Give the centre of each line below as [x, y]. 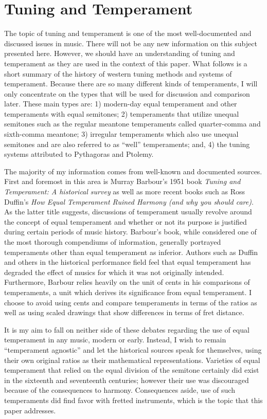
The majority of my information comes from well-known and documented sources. [133, 171]
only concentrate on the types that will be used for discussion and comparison [127, 93]
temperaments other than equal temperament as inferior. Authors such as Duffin [131, 252]
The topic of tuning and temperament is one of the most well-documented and [128, 33]
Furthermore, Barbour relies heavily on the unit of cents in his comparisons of [127, 282]
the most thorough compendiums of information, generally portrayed [113, 242]
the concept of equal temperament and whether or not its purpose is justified [126, 221]
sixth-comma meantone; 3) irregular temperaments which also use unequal [121, 134]
